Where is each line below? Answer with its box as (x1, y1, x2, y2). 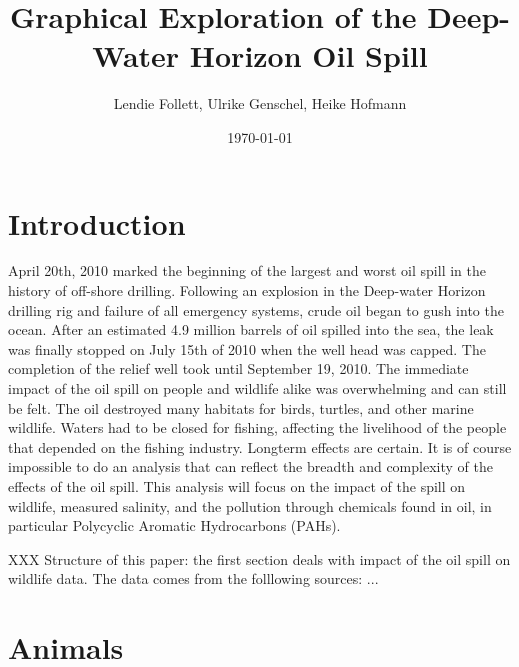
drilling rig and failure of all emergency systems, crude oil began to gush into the (8, 299, 504, 320)
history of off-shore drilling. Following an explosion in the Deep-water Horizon (8, 280, 486, 301)
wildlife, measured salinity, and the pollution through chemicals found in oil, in (8, 495, 492, 516)
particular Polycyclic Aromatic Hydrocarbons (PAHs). (8, 515, 341, 536)
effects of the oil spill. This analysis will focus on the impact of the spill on (8, 475, 466, 496)
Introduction (8, 202, 186, 243)
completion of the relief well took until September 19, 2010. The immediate (8, 358, 469, 379)
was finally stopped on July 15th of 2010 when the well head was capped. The (8, 338, 486, 359)
